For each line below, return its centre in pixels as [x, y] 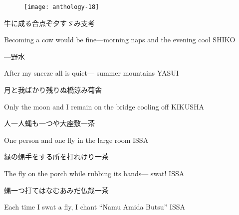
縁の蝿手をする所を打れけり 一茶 [56, 157]
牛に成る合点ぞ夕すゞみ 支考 [49, 23]
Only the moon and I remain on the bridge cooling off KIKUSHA [104, 106]
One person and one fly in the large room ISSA [76, 140]
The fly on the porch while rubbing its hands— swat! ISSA [94, 173]
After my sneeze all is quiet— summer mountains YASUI [91, 73]
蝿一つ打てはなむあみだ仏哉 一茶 [56, 190]
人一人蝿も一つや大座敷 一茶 [49, 123]
